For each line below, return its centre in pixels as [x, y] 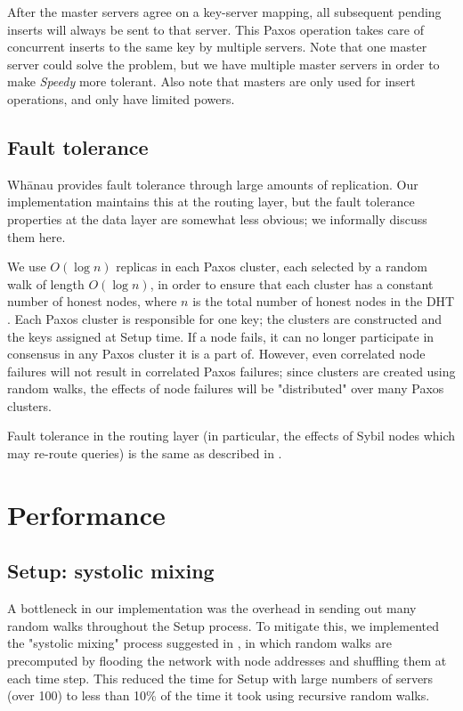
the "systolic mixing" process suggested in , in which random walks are [199, 643]
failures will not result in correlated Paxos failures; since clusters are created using [231, 371]
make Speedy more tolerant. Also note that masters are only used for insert [211, 81]
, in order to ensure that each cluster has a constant [292, 283]
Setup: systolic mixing [111, 571]
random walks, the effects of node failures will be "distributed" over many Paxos [226, 388]
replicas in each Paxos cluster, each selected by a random [272, 267]
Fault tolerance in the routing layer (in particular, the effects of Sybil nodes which [231, 436]
